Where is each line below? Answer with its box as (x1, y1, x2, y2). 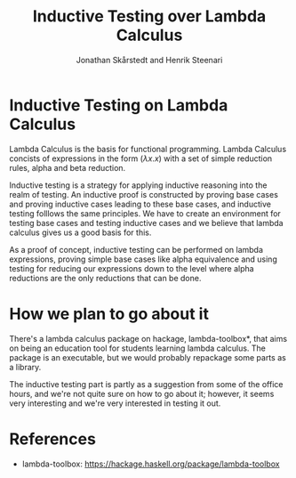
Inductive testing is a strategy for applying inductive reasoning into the (9, 180, 268, 190)
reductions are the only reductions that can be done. (9, 272, 202, 283)
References (9, 429, 96, 449)
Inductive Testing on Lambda (9, 95, 228, 115)
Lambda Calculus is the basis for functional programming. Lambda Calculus (9, 143, 287, 154)
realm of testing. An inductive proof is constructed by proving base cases (9, 189, 278, 199)
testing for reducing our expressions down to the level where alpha (9, 263, 255, 273)
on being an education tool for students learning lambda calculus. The (9, 343, 267, 353)
